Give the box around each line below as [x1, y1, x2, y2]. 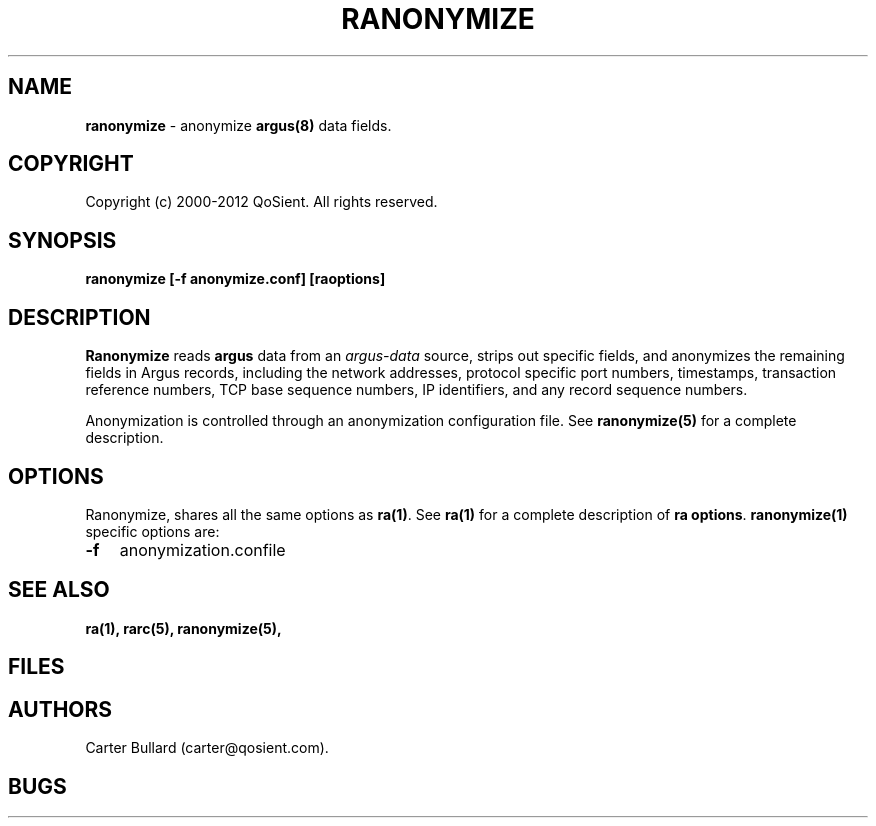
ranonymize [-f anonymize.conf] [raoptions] [85, 270, 386, 288]
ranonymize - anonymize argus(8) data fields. [85, 116, 392, 134]
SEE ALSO [8, 577, 110, 603]
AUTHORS [8, 696, 113, 722]
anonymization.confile [119, 539, 286, 560]
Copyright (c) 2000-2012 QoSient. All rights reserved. [85, 193, 438, 211]
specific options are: [85, 522, 220, 540]
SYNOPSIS [8, 227, 117, 253]
